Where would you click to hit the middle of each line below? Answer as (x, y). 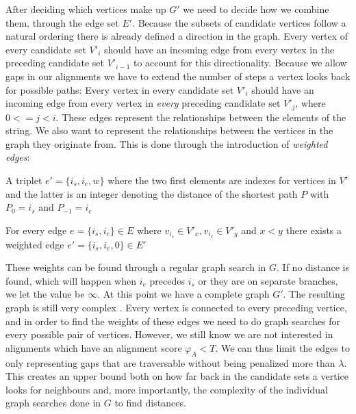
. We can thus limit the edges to (282, 347)
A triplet (24, 180)
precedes (167, 280)
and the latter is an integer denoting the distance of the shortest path (152, 193)
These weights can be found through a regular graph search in (136, 267)
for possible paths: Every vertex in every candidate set (120, 89)
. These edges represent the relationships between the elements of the (201, 117)
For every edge (36, 230)
